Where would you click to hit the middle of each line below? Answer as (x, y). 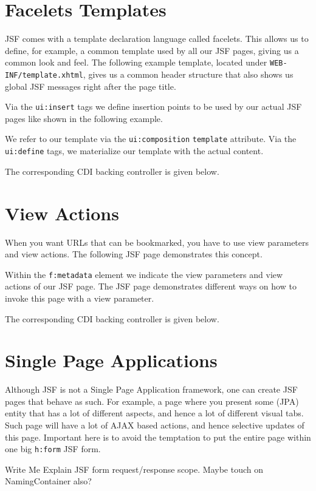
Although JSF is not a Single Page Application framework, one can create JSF (151, 389)
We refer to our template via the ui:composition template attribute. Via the (151, 139)
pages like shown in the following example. (84, 118)
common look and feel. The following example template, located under (136, 62)
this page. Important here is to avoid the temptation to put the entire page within (158, 437)
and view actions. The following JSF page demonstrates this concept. (134, 254)
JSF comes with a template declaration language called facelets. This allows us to (157, 39)
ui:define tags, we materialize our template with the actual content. (134, 151)
